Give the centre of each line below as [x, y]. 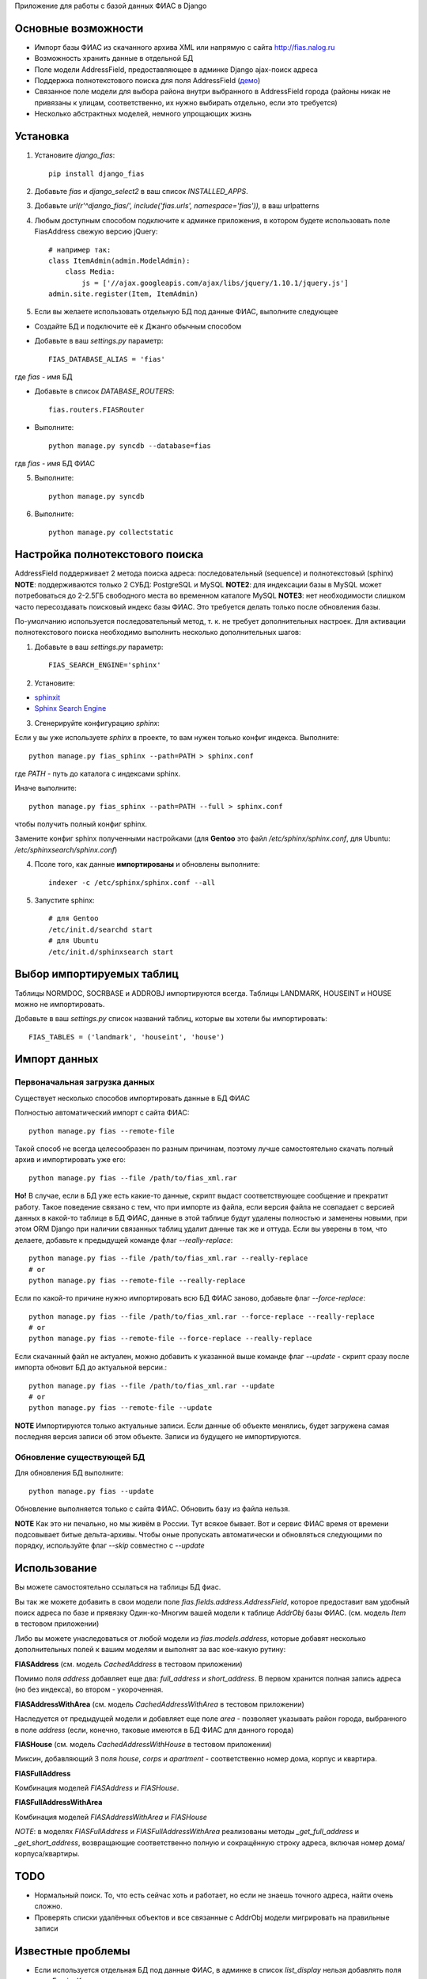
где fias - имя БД [43, 377]
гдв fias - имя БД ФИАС [55, 463]
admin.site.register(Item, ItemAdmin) [124, 294]
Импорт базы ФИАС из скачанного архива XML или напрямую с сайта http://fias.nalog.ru [185, 47]
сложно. [49, 1906]
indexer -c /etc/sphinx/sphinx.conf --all [132, 882]
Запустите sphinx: [64, 900]
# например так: [80, 250]
